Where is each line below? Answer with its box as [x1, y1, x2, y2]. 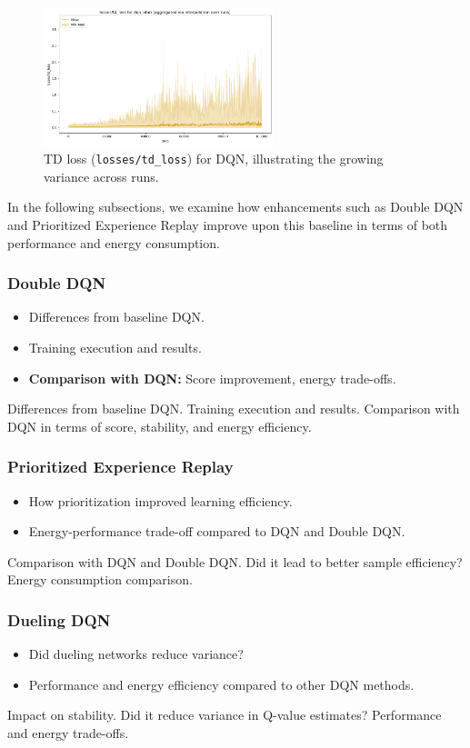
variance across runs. [44, 166, 159, 185]
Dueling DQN [7, 608, 111, 631]
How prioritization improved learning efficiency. [28, 491, 293, 510]
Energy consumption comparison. [7, 570, 193, 589]
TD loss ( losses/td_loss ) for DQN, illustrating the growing [44, 149, 384, 168]
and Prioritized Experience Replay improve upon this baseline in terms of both [7, 215, 448, 234]
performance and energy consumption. [7, 233, 220, 252]
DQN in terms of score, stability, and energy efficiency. [7, 416, 312, 435]
